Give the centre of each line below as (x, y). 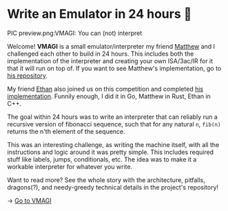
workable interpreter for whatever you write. (70, 166)
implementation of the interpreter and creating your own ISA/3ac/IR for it (110, 60)
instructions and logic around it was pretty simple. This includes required (111, 152)
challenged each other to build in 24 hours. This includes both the (101, 54)
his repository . (28, 76)
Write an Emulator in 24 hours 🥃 (100, 14)
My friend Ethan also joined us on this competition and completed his (105, 89)
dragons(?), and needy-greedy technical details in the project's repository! (113, 187)
